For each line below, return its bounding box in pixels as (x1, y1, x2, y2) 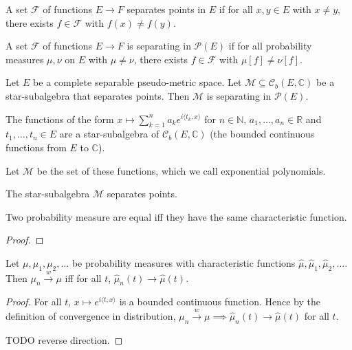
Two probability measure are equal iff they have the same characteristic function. (5, 209, 347, 223)
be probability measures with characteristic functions (71, 255, 296, 270)
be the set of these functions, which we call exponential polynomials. (36, 163, 326, 177)
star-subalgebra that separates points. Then (5, 88, 190, 102)
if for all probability (228, 39, 312, 53)
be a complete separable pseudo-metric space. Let (33, 75, 242, 89)
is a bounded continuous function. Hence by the (119, 294, 320, 309)
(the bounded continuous (210, 127, 315, 141)
